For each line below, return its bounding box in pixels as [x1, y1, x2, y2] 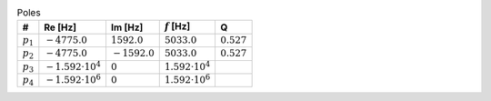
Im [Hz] [110, 21, 144, 34]
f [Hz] [164, 20, 191, 33]
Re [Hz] [44, 21, 77, 34]
